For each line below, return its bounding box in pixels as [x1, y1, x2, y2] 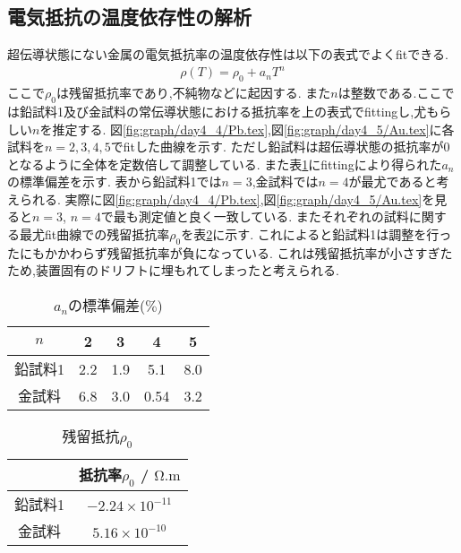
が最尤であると [348, 172, 437, 191]
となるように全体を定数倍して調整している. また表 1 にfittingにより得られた [7, 154, 442, 173]
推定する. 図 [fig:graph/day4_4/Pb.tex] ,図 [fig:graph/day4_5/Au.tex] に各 [52, 119, 455, 138]
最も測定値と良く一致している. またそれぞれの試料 [113, 207, 409, 226]
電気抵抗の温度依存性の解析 [7, 3, 252, 30]
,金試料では [252, 172, 319, 191]
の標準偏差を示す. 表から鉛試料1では [7, 172, 222, 191]
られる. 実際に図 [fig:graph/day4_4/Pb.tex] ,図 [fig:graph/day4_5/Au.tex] [19, 189, 423, 208]
